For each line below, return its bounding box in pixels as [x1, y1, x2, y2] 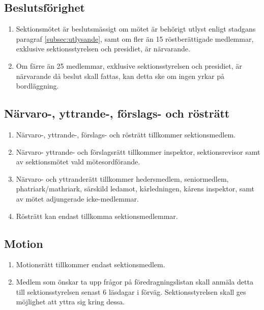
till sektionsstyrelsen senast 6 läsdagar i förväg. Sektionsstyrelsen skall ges [16, 286, 246, 297]
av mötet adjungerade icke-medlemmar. [16, 193, 139, 204]
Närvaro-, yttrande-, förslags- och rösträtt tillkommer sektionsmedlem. [16, 129, 236, 139]
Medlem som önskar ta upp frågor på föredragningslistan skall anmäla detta [16, 276, 253, 287]
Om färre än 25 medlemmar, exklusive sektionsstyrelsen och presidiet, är [16, 60, 242, 71]
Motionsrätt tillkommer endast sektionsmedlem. [16, 259, 165, 270]
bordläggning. [16, 80, 59, 91]
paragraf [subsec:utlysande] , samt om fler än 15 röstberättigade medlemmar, [16, 33, 254, 44]
